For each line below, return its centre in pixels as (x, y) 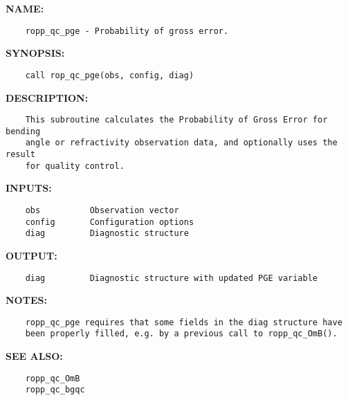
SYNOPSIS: (35, 53)
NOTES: (26, 300)
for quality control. (75, 166)
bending (23, 131)
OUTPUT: (31, 255)
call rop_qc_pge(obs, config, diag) (110, 75)
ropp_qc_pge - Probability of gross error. (127, 31)
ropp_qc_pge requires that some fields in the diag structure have (184, 322)
